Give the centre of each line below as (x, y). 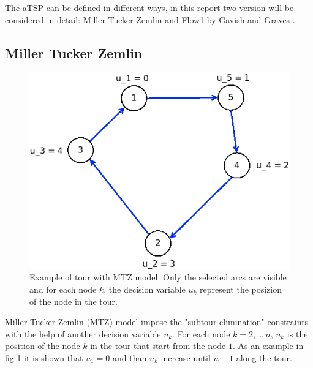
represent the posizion (241, 289)
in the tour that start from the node (158, 346)
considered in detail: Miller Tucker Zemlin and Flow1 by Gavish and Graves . (150, 19)
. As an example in (268, 346)
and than (130, 357)
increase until (186, 357)
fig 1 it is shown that (44, 357)
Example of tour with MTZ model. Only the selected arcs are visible (158, 277)
